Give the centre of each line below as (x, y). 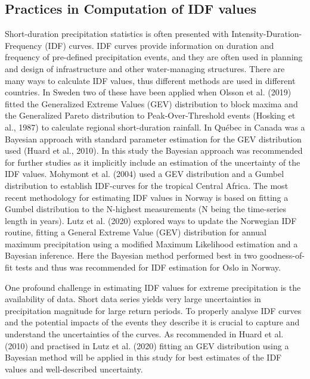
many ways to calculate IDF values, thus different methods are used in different (150, 80)
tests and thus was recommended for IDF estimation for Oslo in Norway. (148, 267)
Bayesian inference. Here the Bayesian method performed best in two (131, 255)
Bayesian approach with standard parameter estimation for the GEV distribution (153, 139)
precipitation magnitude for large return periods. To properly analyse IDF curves (153, 310)
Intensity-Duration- (267, 34)
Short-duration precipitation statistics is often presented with (117, 34)
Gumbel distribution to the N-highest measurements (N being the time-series (145, 209)
